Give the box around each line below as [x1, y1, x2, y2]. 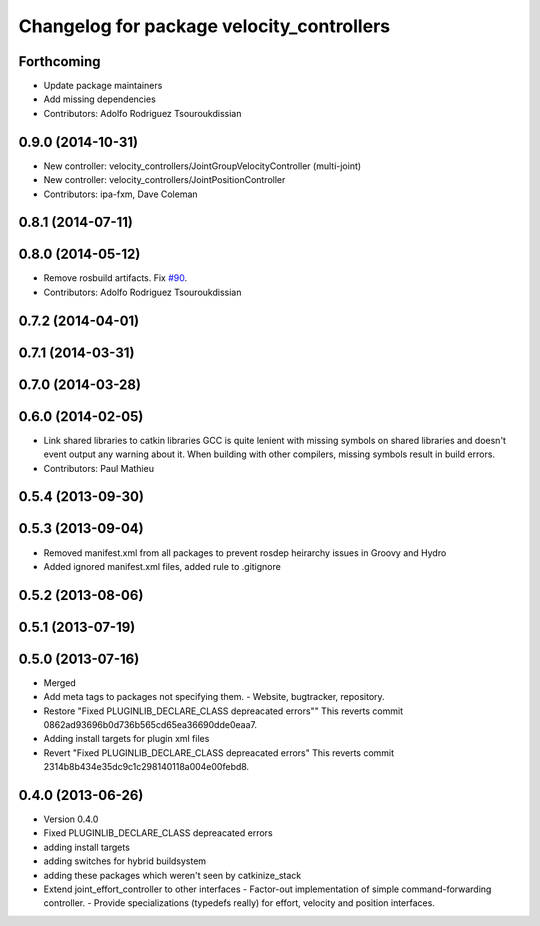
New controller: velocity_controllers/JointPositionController [43, 174, 286, 186]
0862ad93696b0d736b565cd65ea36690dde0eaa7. [43, 719, 257, 730]
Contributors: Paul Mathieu [43, 462, 155, 474]
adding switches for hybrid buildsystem [43, 855, 207, 867]
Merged [43, 676, 77, 689]
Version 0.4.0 [43, 813, 99, 825]
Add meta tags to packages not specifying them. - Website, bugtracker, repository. [43, 691, 385, 703]
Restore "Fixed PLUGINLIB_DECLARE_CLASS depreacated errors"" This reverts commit [43, 705, 404, 717]
